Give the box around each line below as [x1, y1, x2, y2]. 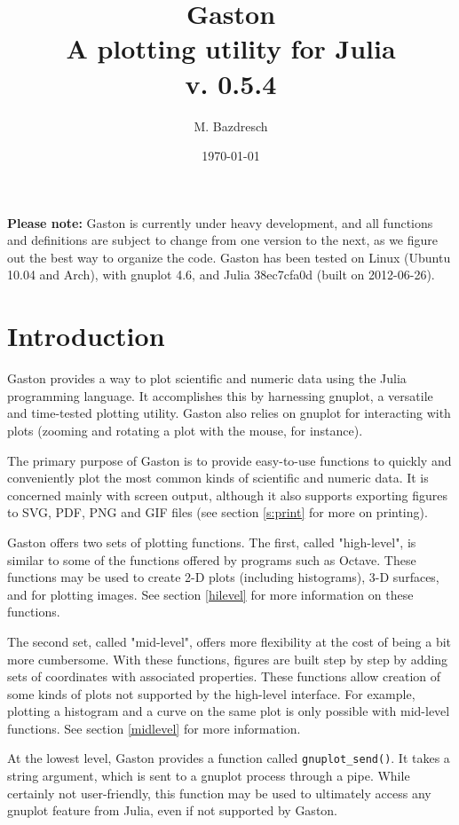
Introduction [7, 318, 165, 354]
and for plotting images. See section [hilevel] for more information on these [7, 585, 414, 603]
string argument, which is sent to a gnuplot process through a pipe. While [7, 766, 410, 785]
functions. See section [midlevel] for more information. [7, 719, 301, 737]
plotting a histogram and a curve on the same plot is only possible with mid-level [7, 702, 450, 720]
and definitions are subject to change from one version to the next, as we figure [7, 231, 439, 249]
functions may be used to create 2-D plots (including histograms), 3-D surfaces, [7, 568, 439, 586]
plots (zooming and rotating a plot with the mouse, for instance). [7, 420, 363, 439]
